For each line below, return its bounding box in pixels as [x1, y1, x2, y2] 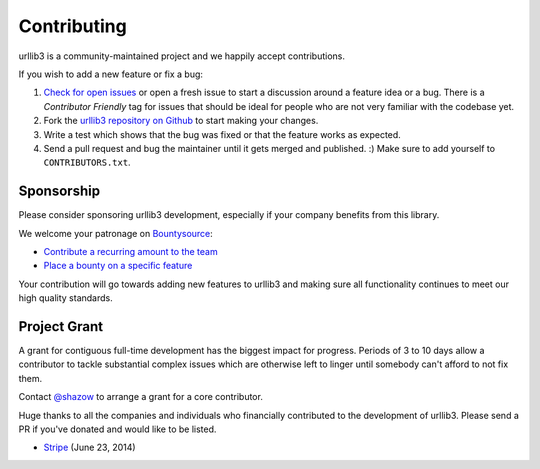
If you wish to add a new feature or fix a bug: [18, 68, 204, 80]
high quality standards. [18, 292, 114, 304]
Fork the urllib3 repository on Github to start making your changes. [43, 115, 319, 127]
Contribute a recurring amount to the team [43, 245, 219, 257]
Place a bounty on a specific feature [43, 260, 193, 272]
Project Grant [18, 318, 104, 335]
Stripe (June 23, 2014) [43, 441, 136, 454]
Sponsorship [18, 183, 100, 200]
